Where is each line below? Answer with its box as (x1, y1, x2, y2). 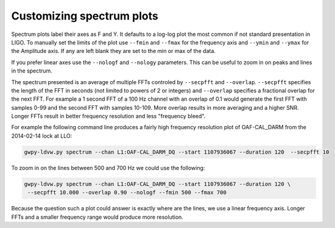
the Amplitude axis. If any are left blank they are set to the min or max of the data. (11, 48, 216, 55)
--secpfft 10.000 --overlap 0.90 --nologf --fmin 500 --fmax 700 (27, 189, 227, 196)
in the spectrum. (11, 67, 53, 74)
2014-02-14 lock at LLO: (11, 132, 72, 140)
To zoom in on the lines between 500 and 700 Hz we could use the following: (11, 164, 205, 171)
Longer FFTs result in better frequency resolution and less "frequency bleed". (11, 113, 206, 120)
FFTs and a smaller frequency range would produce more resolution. (11, 213, 184, 221)
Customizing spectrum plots (11, 9, 158, 23)
